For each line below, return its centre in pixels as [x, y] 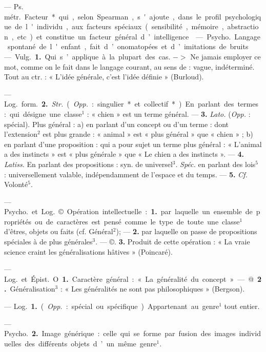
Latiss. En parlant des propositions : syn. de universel [88, 164]
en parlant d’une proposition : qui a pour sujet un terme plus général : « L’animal [133, 144]
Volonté [16, 184]
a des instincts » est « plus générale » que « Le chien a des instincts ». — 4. [124, 154]
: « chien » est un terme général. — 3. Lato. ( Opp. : [169, 113]
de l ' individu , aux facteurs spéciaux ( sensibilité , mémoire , [119, 26]
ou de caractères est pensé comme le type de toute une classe [137, 221]
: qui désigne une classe [43, 113]
